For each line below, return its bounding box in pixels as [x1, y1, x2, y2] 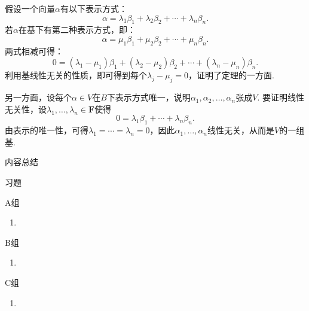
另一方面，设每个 [5, 91, 72, 103]
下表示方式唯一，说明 [106, 91, 191, 103]
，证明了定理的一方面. [188, 69, 274, 81]
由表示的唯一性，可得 [5, 124, 88, 136]
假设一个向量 [5, 2, 55, 14]
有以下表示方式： [60, 2, 127, 14]
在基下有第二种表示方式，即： [18, 23, 136, 36]
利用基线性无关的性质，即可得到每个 [5, 69, 147, 81]
